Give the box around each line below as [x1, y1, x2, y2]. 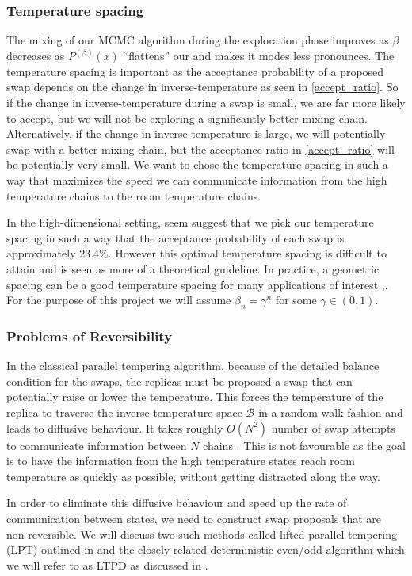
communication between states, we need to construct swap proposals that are [6, 509, 382, 526]
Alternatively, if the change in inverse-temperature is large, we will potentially [6, 125, 386, 142]
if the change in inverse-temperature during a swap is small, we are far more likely [6, 94, 406, 111]
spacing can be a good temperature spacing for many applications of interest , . [6, 276, 388, 292]
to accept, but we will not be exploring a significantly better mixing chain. [6, 109, 368, 126]
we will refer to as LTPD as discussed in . [6, 556, 208, 573]
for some [275, 292, 317, 308]
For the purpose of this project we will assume [6, 292, 231, 308]
